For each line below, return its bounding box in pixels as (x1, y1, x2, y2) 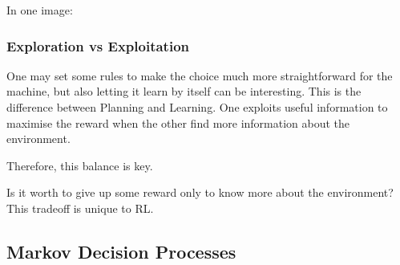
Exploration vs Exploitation (6, 35, 190, 55)
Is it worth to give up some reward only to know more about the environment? (6, 184, 394, 201)
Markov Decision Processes (6, 238, 236, 263)
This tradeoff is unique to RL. (6, 199, 154, 216)
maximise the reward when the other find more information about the (6, 114, 350, 131)
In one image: (6, 2, 73, 18)
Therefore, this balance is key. (6, 157, 153, 173)
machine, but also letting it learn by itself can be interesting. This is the (6, 83, 362, 100)
